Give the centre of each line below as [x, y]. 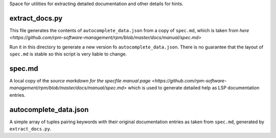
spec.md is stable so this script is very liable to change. [68, 54]
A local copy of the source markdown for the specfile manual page [80, 80]
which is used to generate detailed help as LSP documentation [194, 88]
